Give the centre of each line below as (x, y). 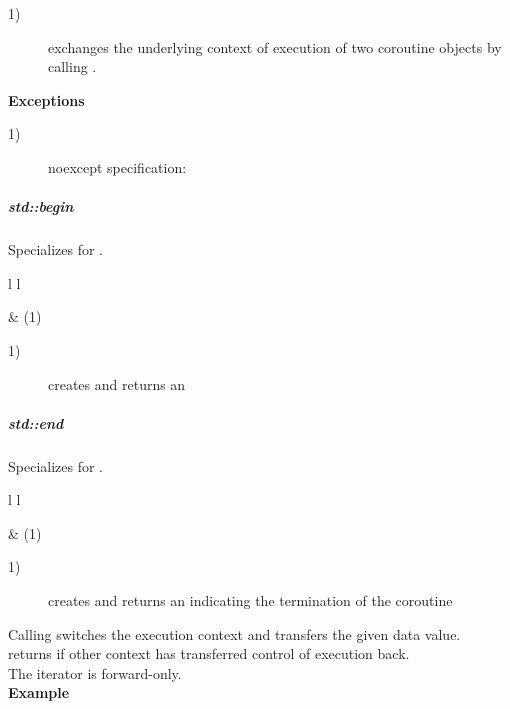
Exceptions (46, 99)
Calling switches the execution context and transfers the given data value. (234, 633)
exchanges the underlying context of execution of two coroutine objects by (275, 46)
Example (39, 692)
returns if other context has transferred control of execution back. (209, 653)
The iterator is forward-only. (95, 672)
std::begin (41, 206)
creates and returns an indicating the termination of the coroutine (250, 600)
